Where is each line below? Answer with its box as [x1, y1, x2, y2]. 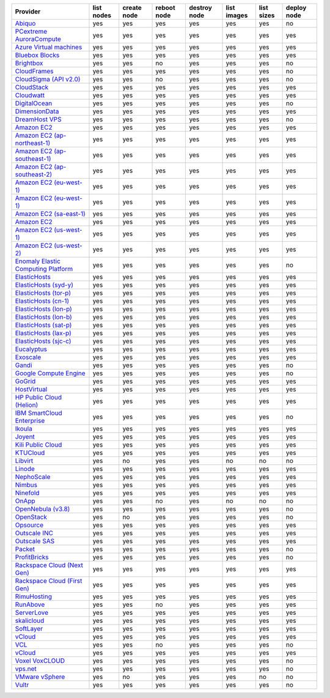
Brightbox [15, 59, 43, 67]
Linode [15, 465, 35, 473]
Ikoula [15, 425, 33, 433]
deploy [285, 4, 307, 12]
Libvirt [15, 456, 34, 465]
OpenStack [15, 513, 48, 521]
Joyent [15, 433, 35, 440]
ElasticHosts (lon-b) [15, 313, 73, 321]
